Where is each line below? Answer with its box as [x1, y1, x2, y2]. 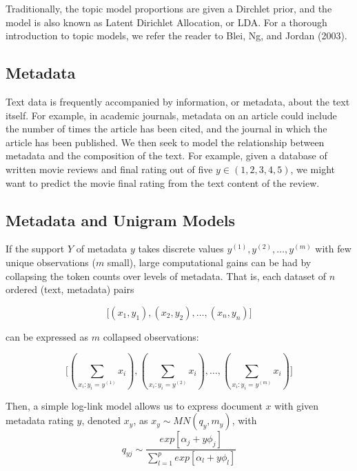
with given [274, 398, 319, 412]
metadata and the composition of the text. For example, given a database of [6, 148, 327, 163]
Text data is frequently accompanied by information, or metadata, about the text [6, 94, 350, 108]
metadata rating [6, 413, 74, 428]
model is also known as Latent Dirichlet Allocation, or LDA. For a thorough [6, 14, 327, 29]
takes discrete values [138, 241, 224, 256]
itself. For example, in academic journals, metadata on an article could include [6, 108, 337, 122]
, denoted [81, 413, 121, 428]
